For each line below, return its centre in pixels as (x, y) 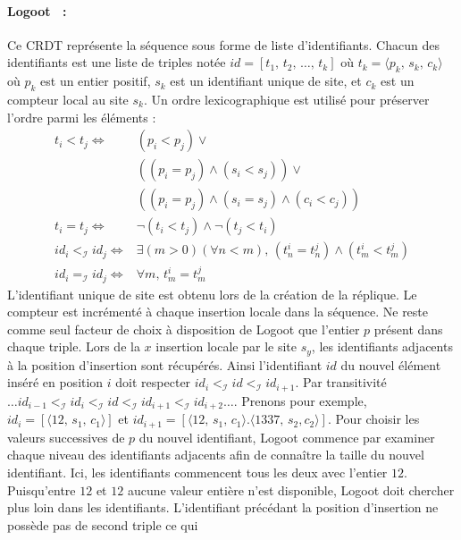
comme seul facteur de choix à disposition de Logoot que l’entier (184, 329)
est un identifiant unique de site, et (266, 81)
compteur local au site (68, 99)
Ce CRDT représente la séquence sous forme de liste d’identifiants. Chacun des (223, 44)
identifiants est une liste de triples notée (117, 62)
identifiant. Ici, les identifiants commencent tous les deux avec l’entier (197, 472)
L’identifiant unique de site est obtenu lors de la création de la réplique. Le (212, 294)
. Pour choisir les (373, 419)
